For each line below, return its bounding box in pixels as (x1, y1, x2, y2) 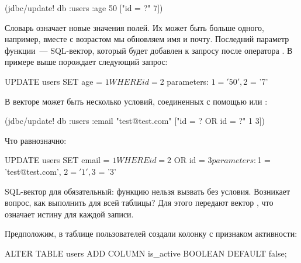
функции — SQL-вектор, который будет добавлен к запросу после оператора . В (5, 44, 293, 56)
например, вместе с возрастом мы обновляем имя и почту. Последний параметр (5, 33, 289, 45)
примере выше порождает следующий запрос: (5, 56, 168, 68)
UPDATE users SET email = (5, 154, 110, 166)
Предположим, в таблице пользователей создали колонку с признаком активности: (5, 227, 297, 240)
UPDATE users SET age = (5, 75, 103, 87)
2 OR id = (167, 154, 205, 166)
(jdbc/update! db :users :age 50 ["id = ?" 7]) (5, 2, 163, 13)
